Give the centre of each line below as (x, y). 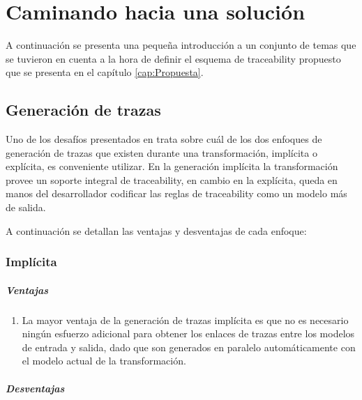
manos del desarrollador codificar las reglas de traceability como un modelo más (176, 193)
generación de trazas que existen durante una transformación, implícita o (161, 152)
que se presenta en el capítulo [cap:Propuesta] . (105, 72)
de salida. (26, 207)
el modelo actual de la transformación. (104, 361)
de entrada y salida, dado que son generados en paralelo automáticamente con (189, 347)
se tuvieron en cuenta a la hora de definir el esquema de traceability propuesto (173, 58)
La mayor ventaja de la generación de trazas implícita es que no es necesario (185, 320)
